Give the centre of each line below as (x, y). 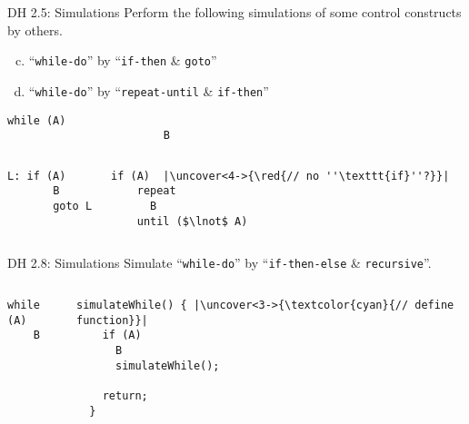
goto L (73, 207)
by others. (35, 30)
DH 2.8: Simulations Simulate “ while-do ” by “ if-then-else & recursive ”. (220, 263)
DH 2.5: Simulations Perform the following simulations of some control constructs (234, 12)
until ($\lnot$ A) (192, 221)
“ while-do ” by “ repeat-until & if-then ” (149, 90)
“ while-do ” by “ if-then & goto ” (123, 60)
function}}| (112, 320)
